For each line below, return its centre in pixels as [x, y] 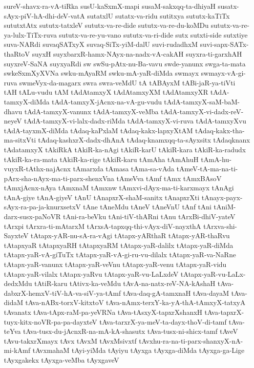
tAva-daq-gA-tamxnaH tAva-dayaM [176, 293]
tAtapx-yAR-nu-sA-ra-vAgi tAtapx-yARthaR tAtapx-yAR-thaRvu [130, 235]
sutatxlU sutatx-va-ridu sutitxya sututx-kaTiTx [159, 15]
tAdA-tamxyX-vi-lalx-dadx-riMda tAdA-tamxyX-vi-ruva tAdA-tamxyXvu [135, 121]
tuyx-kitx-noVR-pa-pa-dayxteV [51, 321]
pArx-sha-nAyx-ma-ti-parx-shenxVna [59, 178]
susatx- [228, 6]
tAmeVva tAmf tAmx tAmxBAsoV [169, 178]
